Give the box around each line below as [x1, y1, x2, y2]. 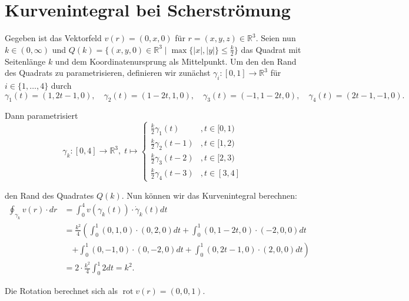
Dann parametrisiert [5, 109, 78, 122]
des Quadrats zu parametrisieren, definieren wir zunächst [5, 66, 211, 79]
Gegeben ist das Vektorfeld [5, 32, 102, 44]
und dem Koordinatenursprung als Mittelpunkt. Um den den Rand [55, 55, 297, 67]
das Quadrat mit [241, 43, 301, 55]
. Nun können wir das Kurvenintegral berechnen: [121, 189, 297, 201]
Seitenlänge [5, 55, 46, 67]
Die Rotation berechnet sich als [5, 285, 118, 297]
